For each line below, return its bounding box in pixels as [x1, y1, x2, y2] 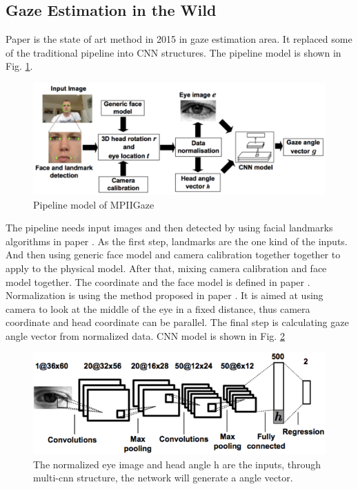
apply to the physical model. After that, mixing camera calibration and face [6, 260, 327, 275]
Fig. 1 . [6, 59, 33, 73]
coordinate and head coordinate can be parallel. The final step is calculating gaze [6, 315, 349, 329]
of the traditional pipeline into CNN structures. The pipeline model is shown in [6, 45, 341, 59]
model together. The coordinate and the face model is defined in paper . [6, 274, 310, 289]
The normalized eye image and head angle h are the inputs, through [33, 457, 321, 471]
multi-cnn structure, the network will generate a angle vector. [33, 470, 293, 485]
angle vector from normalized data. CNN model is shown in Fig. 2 [6, 328, 285, 343]
